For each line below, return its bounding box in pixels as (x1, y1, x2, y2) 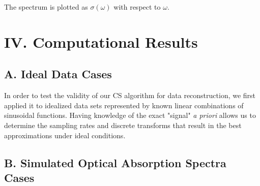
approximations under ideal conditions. (4, 130, 126, 140)
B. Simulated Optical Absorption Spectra (4, 154, 226, 170)
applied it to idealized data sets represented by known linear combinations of (4, 100, 244, 110)
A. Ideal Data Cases (4, 66, 112, 82)
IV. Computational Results (4, 31, 198, 52)
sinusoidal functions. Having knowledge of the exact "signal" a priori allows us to (4, 110, 256, 120)
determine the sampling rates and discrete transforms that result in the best (4, 119, 242, 130)
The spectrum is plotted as (4, 2, 88, 12)
